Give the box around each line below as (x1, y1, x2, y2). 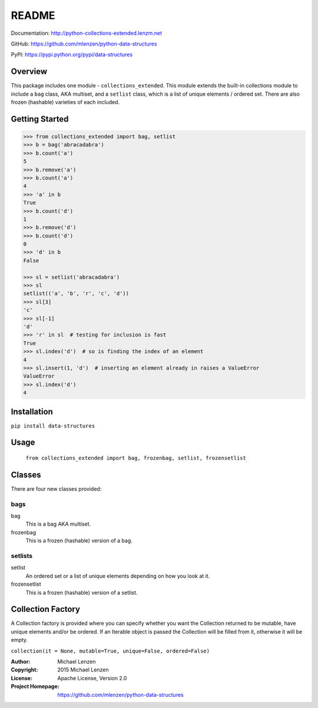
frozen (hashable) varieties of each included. (11, 99, 120, 106)
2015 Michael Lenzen (57, 666, 109, 673)
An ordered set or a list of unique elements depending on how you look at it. (25, 572, 210, 579)
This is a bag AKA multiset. (25, 520, 91, 528)
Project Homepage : (11, 683, 59, 690)
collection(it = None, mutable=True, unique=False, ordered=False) (11, 647, 210, 654)
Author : (11, 658, 31, 665)
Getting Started (11, 114, 69, 124)
